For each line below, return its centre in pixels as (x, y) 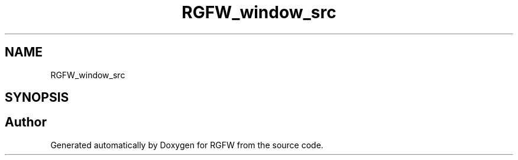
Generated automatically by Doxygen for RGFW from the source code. (187, 145)
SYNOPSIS (37, 98)
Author (26, 122)
